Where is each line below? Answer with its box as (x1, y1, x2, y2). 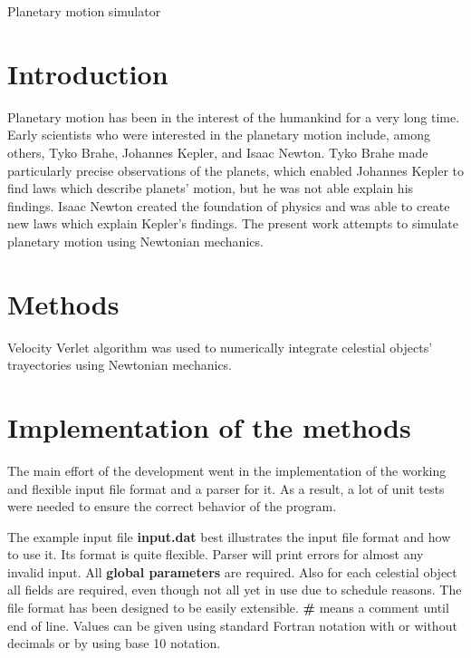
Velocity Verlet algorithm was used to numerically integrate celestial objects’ (7, 337, 433, 356)
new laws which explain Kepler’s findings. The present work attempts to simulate (7, 214, 458, 233)
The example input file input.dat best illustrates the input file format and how (7, 527, 451, 546)
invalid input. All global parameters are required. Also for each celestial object (7, 562, 457, 581)
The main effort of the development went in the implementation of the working (7, 460, 447, 479)
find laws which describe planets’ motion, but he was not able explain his (7, 179, 414, 198)
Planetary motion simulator (7, 2, 161, 20)
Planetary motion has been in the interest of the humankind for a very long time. (7, 107, 460, 126)
